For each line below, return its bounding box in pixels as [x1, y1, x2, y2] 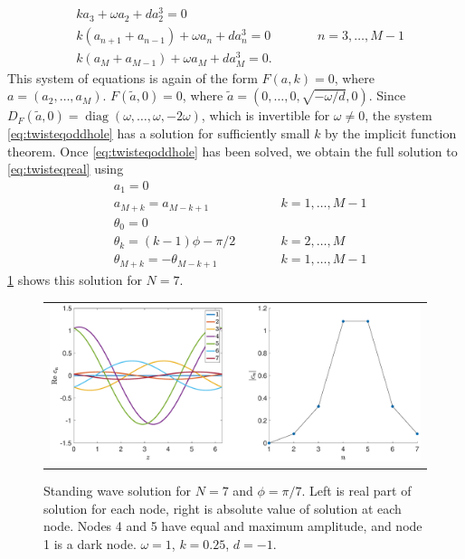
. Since [368, 86, 406, 105]
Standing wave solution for [43, 481, 192, 500]
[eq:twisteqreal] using [7, 159, 124, 178]
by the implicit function [325, 124, 457, 143]
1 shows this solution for [7, 270, 142, 289]
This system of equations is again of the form [7, 68, 258, 87]
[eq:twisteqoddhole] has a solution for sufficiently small [7, 124, 310, 143]
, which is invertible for [201, 106, 330, 125]
